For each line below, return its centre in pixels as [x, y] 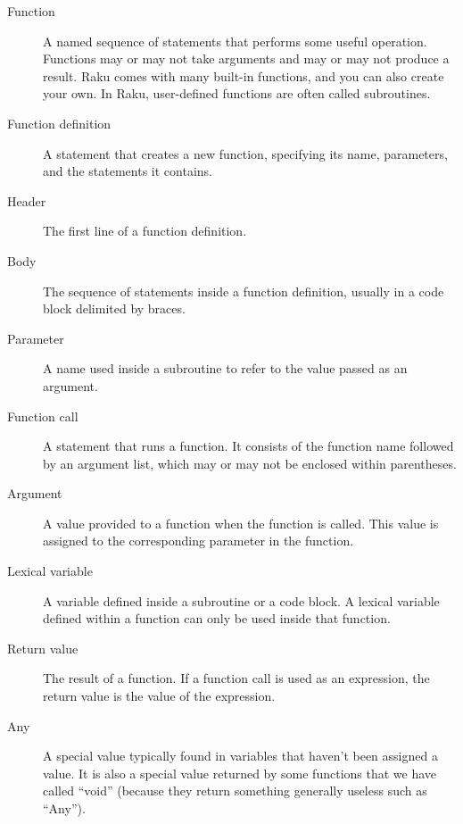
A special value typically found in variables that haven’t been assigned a [240, 756]
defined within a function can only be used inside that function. [217, 618]
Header [27, 200]
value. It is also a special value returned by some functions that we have [240, 773]
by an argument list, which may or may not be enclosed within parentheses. [250, 463]
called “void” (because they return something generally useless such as [235, 791]
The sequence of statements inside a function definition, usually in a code [244, 291]
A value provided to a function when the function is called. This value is [241, 523]
